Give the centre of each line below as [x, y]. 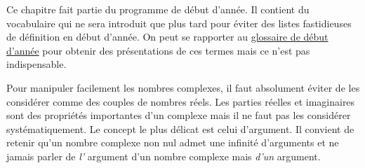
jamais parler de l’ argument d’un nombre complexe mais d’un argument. [164, 156]
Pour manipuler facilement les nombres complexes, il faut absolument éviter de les [183, 87]
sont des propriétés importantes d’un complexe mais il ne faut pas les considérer [179, 115]
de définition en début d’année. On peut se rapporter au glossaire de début [167, 37]
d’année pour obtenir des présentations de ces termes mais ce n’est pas [158, 50]
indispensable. [36, 64]
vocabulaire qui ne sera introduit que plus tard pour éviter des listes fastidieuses [179, 23]
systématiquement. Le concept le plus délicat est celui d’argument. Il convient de [180, 128]
